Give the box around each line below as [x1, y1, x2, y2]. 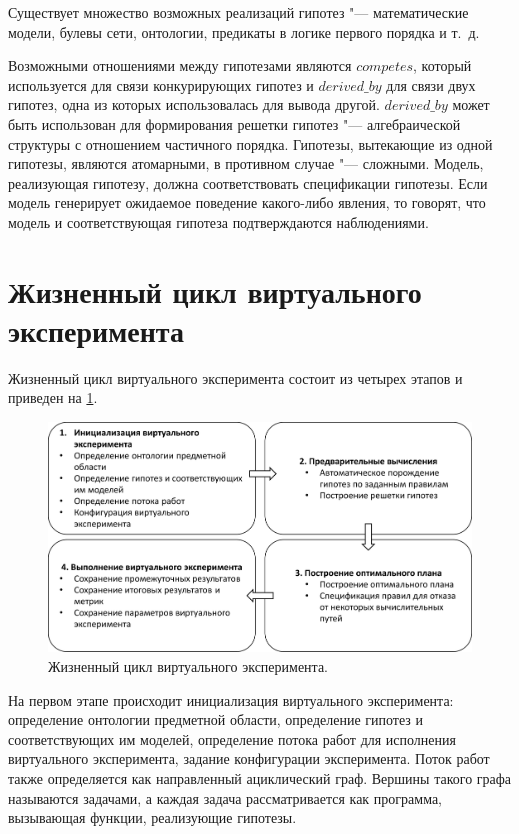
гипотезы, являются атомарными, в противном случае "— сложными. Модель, [8, 153, 484, 174]
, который [413, 55, 472, 76]
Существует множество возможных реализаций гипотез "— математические [8, 2, 469, 22]
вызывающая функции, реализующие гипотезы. [8, 807, 297, 828]
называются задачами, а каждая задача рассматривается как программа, [8, 787, 443, 808]
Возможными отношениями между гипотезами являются [8, 55, 352, 76]
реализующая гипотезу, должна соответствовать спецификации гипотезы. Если [8, 172, 488, 193]
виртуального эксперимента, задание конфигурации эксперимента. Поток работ [8, 748, 490, 769]
